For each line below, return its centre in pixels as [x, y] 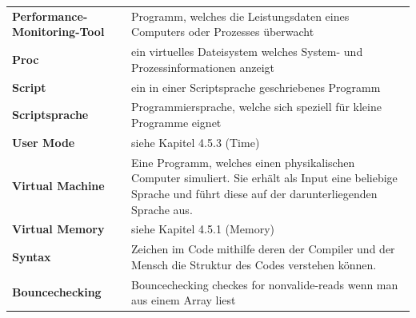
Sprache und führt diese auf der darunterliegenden [254, 193]
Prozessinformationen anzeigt [203, 67]
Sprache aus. [162, 209]
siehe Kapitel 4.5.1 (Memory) [203, 229]
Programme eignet [176, 123]
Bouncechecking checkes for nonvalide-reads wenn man [265, 284]
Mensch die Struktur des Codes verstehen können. [254, 264]
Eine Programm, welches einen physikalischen [243, 162]
